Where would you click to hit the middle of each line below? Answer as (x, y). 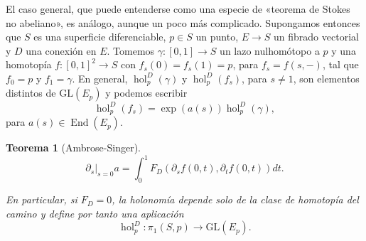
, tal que (340, 64)
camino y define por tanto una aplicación (95, 213)
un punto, (217, 37)
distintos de (31, 93)
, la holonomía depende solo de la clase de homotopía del (235, 199)
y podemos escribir (146, 93)
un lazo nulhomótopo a (270, 50)
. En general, (100, 78)
